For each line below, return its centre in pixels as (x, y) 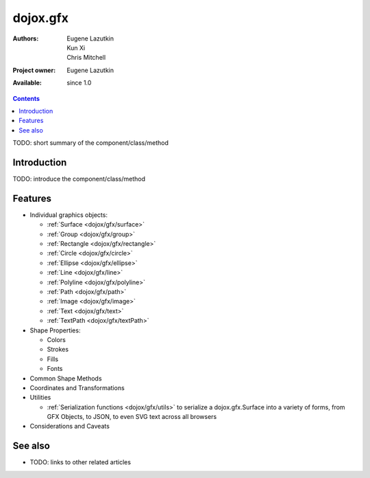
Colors (57, 339)
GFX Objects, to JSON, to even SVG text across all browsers (132, 417)
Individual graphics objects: (69, 215)
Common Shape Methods (66, 378)
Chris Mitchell (86, 58)
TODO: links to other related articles (81, 462)
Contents (26, 98)
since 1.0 (79, 83)
